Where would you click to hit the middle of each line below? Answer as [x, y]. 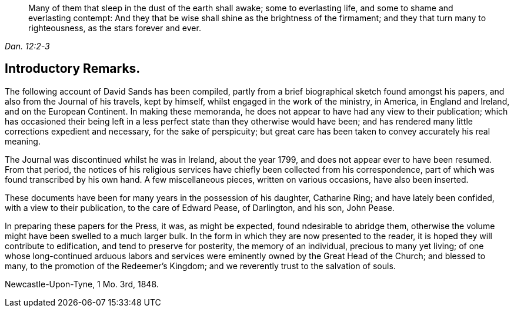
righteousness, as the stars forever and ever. [115, 28]
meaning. [23, 141]
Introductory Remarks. [73, 69]
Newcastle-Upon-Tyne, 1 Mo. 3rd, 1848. [82, 284]
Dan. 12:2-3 [27, 46]
